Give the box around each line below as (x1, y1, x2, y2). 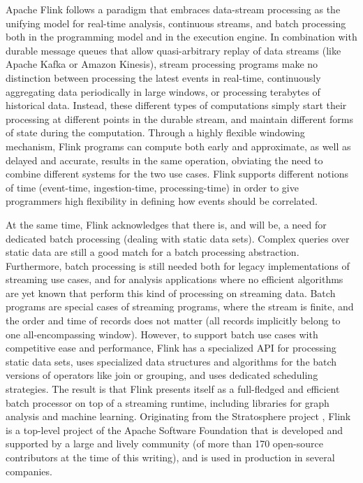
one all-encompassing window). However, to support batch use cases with (6, 326, 318, 341)
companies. (6, 463, 52, 478)
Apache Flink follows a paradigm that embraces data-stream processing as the (6, 2, 341, 16)
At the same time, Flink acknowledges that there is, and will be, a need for (6, 217, 327, 231)
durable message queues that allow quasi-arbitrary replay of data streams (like (6, 43, 341, 57)
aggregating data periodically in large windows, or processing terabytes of (6, 84, 320, 99)
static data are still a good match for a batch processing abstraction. (6, 245, 299, 259)
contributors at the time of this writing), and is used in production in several (6, 450, 335, 464)
